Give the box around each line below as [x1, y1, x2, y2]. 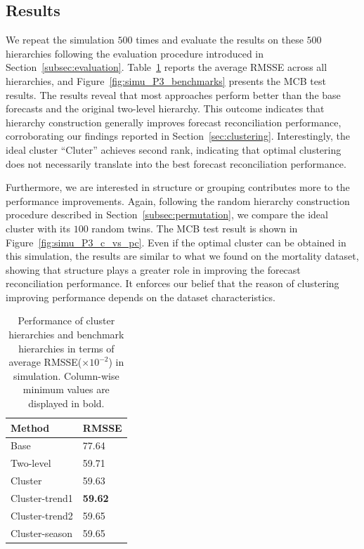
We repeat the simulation [6, 32, 115, 47]
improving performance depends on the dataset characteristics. [6, 289, 275, 304]
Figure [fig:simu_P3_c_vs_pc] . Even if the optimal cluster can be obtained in [6, 234, 346, 249]
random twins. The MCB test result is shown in [91, 220, 298, 235]
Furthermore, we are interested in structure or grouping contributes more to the [6, 180, 350, 194]
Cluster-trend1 [11, 491, 73, 505]
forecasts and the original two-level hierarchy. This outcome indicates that [6, 101, 325, 116]
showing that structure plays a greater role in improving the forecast [6, 262, 301, 277]
